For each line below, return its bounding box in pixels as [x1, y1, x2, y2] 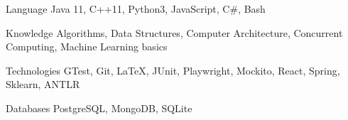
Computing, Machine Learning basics [6, 39, 168, 54]
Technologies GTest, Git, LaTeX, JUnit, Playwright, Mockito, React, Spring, [6, 62, 340, 77]
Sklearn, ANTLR [6, 77, 80, 92]
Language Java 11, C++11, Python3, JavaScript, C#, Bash [6, 1, 266, 16]
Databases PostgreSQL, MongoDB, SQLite [6, 100, 192, 115]
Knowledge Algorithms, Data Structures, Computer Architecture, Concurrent [6, 25, 343, 40]
